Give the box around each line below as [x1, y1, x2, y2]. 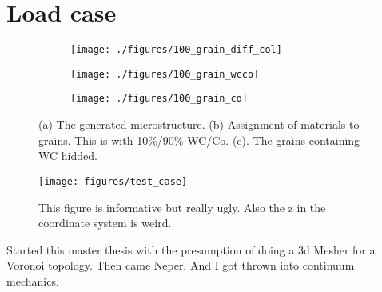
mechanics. [6, 272, 59, 289]
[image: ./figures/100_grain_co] [70, 93, 248, 105]
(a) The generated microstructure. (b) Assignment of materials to [38, 116, 360, 133]
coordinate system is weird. [38, 214, 172, 231]
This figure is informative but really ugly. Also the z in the [38, 198, 326, 215]
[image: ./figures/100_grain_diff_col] [70, 44, 282, 56]
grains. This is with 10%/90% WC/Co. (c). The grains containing [38, 131, 360, 148]
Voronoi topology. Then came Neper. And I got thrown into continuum [6, 257, 355, 274]
